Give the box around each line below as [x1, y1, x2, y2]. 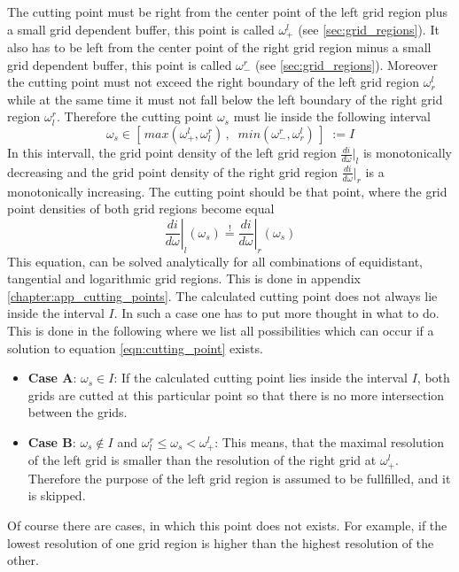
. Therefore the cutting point [56, 107, 214, 126]
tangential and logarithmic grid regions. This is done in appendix [7, 269, 362, 288]
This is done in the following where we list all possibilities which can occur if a [7, 321, 434, 339]
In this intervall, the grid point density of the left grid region [7, 143, 337, 162]
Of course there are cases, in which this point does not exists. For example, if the [7, 516, 447, 535]
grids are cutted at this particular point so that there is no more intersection [27, 385, 445, 404]
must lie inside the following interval [233, 107, 431, 126]
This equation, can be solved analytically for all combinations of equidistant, [7, 251, 423, 270]
